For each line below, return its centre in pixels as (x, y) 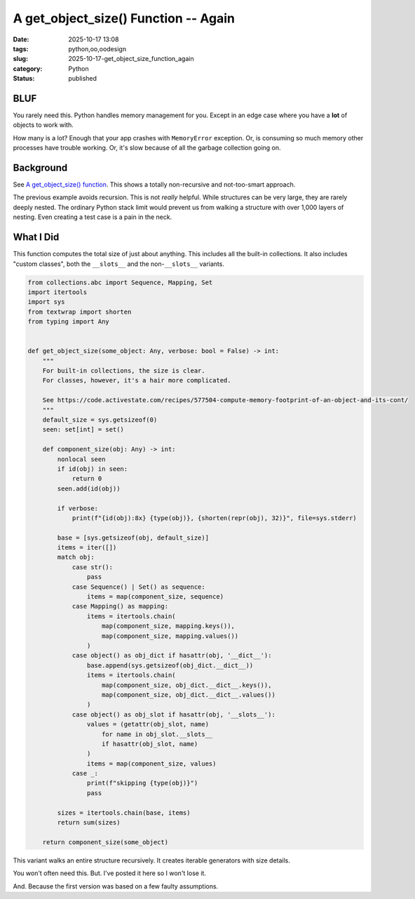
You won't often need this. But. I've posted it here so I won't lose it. (110, 873)
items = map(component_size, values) (151, 764)
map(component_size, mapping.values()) (170, 636)
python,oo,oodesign (97, 48)
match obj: (76, 557)
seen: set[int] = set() (83, 429)
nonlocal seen (81, 459)
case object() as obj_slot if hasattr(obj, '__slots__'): (174, 714)
